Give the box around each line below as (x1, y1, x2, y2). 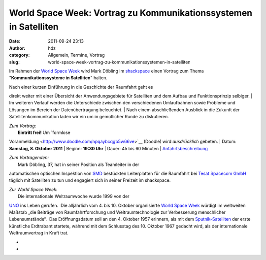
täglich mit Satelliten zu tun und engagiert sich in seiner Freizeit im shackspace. (9, 177, 171, 183)
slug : (9, 59, 20, 65)
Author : (9, 45, 26, 51)
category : (9, 52, 30, 58)
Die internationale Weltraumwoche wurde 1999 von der (18, 194, 130, 199)
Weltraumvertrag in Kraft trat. (9, 230, 69, 236)
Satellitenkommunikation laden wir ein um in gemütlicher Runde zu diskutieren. (9, 114, 169, 120)
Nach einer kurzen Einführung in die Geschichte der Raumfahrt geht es (9, 84, 153, 90)
